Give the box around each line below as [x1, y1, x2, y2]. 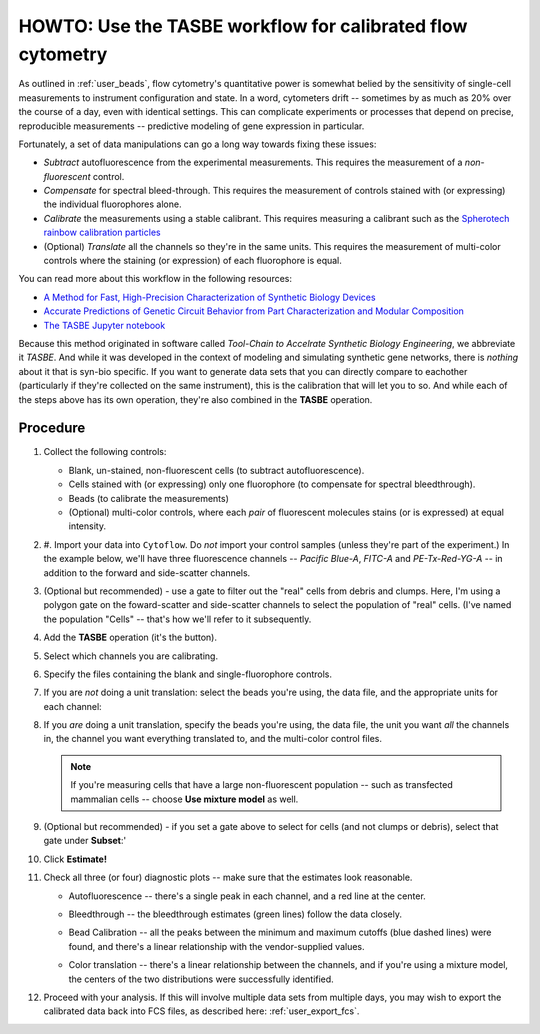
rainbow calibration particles [43, 226, 161, 239]
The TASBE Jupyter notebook [43, 319, 166, 331]
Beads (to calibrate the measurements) [68, 492, 230, 504]
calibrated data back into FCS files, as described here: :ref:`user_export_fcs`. [43, 1005, 360, 1017]
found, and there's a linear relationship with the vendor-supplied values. [68, 940, 365, 952]
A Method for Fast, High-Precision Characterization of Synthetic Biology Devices [43, 291, 376, 303]
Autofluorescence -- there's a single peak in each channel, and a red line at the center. [68, 890, 427, 902]
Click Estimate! [43, 853, 107, 865]
